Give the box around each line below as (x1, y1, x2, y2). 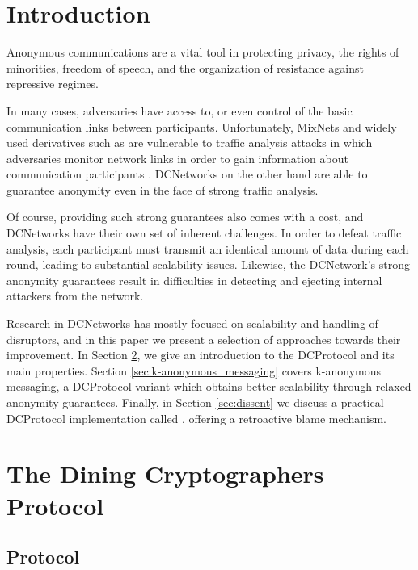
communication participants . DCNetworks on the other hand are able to (6, 166, 368, 182)
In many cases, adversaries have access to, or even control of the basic (6, 102, 353, 119)
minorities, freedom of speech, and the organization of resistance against (6, 59, 364, 76)
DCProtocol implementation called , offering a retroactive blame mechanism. (6, 409, 386, 426)
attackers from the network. (6, 287, 144, 304)
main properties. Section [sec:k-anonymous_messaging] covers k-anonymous (6, 362, 382, 379)
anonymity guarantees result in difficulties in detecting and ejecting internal (6, 271, 382, 288)
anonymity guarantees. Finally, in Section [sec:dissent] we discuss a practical (6, 394, 384, 410)
